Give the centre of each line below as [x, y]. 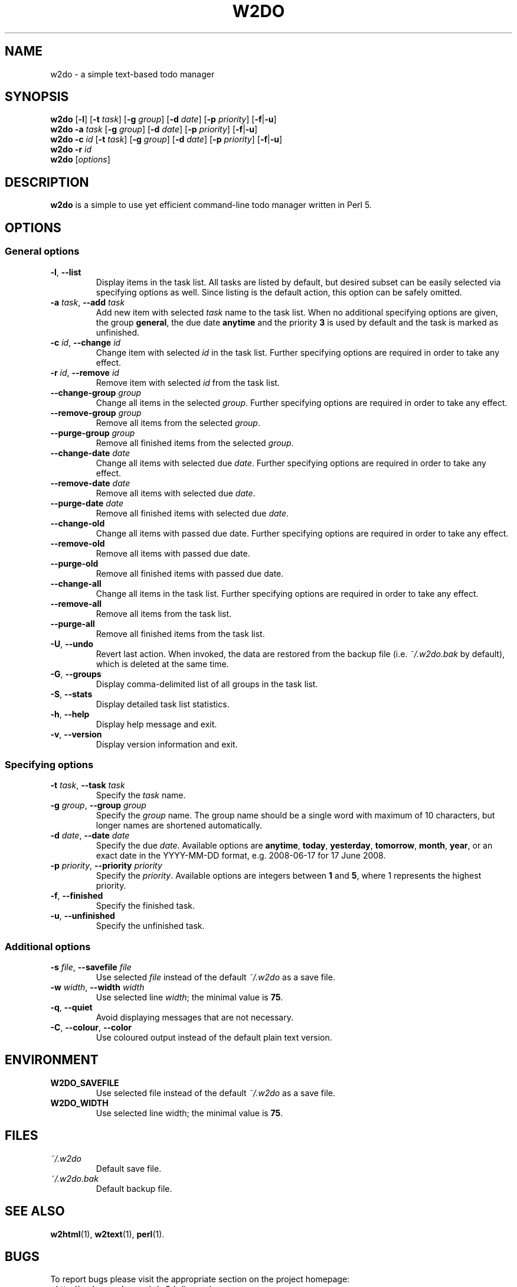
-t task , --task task [88, 785]
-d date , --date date [90, 836]
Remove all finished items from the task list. [180, 633]
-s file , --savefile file [91, 967]
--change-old [78, 523]
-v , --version [76, 734]
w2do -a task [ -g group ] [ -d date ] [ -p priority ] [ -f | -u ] [154, 129]
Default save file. [129, 1168]
